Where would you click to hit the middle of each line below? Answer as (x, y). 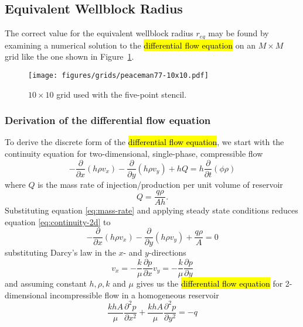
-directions (167, 252)
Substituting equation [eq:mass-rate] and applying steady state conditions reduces (151, 210)
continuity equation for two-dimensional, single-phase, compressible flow (134, 153)
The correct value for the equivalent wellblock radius (99, 33)
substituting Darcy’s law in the (60, 252)
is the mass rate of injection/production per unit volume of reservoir (160, 184)
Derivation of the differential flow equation (108, 120)
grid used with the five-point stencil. (122, 94)
